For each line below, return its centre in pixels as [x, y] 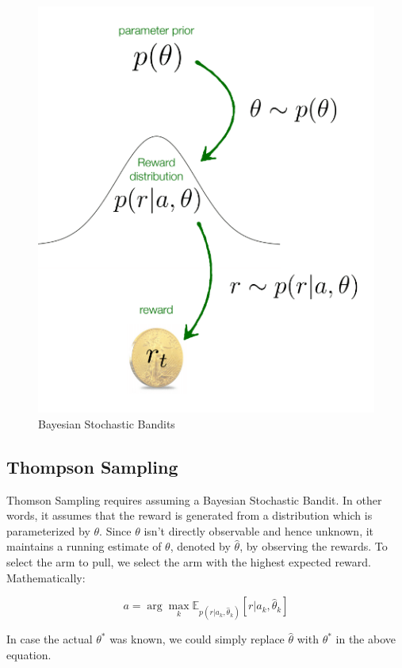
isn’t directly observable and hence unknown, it [259, 530]
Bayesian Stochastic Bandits [107, 423]
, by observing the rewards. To [314, 546]
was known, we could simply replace [197, 639]
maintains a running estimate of [84, 546]
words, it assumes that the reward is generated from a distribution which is [190, 515]
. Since [115, 530]
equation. [29, 654]
